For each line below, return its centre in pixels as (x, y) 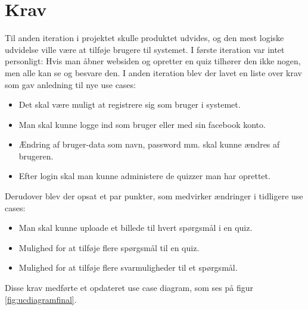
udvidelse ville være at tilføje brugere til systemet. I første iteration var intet (145, 49)
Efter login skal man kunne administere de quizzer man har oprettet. (144, 176)
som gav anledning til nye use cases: (70, 84)
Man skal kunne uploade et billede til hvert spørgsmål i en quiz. (136, 228)
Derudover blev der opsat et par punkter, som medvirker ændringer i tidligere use (154, 196)
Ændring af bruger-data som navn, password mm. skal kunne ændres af (149, 144)
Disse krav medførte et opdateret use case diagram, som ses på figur (129, 288)
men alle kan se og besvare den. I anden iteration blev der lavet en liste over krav (153, 72)
